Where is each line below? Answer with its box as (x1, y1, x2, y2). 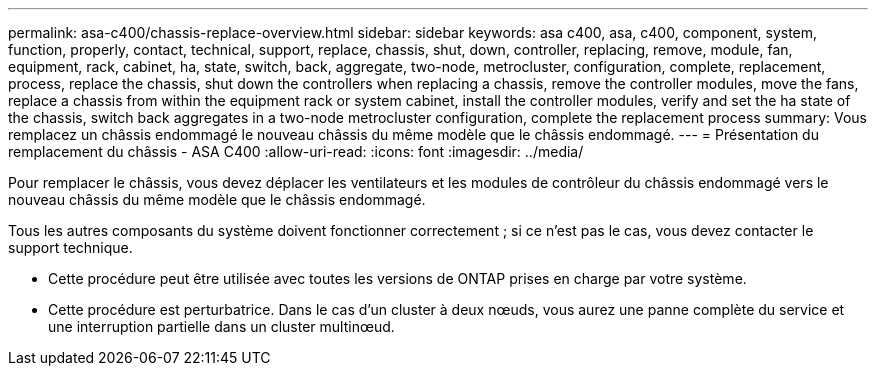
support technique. (8, 239, 133, 256)
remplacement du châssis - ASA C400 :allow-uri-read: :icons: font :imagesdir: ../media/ (8, 143, 584, 160)
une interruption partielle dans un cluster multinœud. (48, 318, 395, 335)
